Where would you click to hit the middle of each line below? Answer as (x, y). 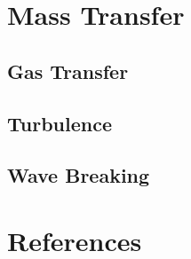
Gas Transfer (68, 71)
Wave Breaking (79, 175)
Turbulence (60, 123)
